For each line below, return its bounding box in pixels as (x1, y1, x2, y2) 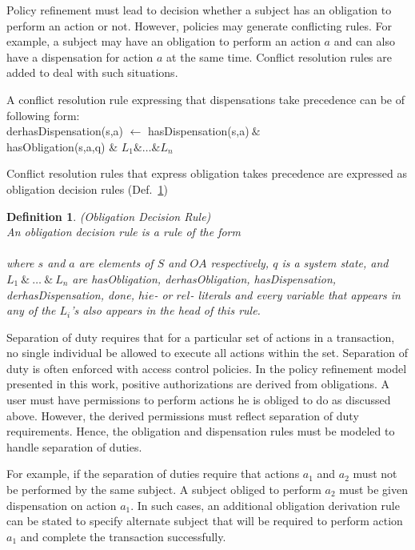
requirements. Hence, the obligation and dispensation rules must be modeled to (6, 423, 395, 440)
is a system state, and (281, 255, 389, 271)
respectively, (210, 255, 269, 271)
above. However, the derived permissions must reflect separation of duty (6, 407, 359, 424)
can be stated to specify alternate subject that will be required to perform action (6, 512, 403, 529)
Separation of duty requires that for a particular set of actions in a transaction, (6, 328, 395, 345)
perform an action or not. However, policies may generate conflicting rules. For (6, 17, 393, 34)
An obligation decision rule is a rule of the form (6, 223, 241, 240)
